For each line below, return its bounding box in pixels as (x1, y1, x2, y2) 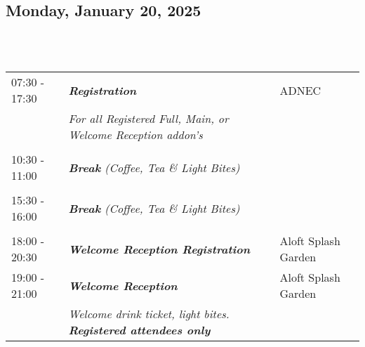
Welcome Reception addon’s (68, 126, 203, 143)
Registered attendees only (68, 322, 211, 339)
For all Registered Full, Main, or (68, 110, 229, 127)
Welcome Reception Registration (68, 240, 251, 257)
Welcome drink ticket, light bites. (68, 306, 230, 322)
